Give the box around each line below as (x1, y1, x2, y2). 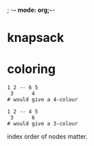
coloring (7, 61, 56, 77)
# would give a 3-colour (7, 121, 78, 127)
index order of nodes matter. (7, 132, 88, 140)
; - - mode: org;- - (7, 6, 56, 14)
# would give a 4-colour (7, 96, 78, 103)
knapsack (7, 30, 64, 45)
